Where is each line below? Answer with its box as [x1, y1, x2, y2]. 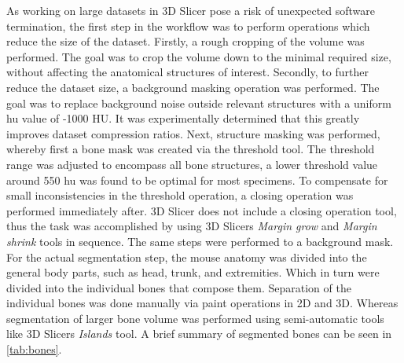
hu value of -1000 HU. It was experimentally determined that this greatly [6, 110, 360, 126]
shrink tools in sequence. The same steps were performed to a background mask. [6, 233, 394, 249]
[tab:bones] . [6, 341, 62, 357]
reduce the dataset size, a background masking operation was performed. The [6, 79, 380, 95]
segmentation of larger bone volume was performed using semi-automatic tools [6, 310, 384, 326]
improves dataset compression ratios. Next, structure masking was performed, [6, 125, 380, 141]
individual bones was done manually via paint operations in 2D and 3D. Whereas [6, 295, 398, 311]
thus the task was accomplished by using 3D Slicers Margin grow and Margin [6, 218, 377, 234]
